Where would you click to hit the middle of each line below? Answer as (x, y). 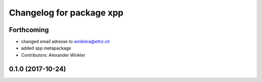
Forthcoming (29, 30)
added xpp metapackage (46, 48)
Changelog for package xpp (66, 13)
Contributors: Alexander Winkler (53, 55)
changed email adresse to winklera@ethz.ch (65, 42)
